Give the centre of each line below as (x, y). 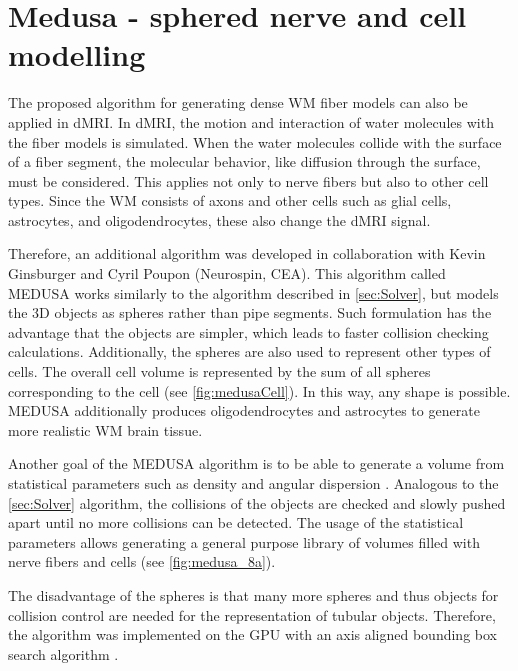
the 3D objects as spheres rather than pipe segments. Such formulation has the (250, 312)
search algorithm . (63, 653)
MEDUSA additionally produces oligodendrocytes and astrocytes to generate (244, 410)
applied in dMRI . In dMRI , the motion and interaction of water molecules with (251, 121)
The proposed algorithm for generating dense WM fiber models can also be (238, 102)
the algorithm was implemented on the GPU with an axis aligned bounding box (252, 634)
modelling (77, 54)
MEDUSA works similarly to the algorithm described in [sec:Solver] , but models (253, 292)
